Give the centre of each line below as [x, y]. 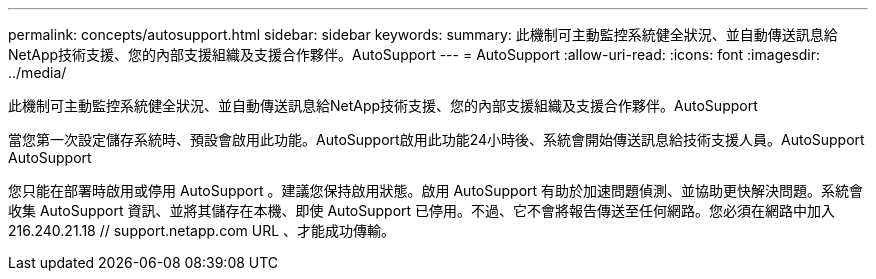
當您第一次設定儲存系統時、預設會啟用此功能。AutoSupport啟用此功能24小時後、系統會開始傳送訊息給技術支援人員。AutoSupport [436, 139]
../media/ [37, 72]
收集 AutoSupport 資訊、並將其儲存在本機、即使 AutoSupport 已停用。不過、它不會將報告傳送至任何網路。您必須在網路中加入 [422, 210]
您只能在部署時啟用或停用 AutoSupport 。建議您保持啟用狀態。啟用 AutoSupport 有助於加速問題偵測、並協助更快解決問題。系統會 [436, 190]
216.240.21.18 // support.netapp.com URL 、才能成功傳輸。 [202, 230]
